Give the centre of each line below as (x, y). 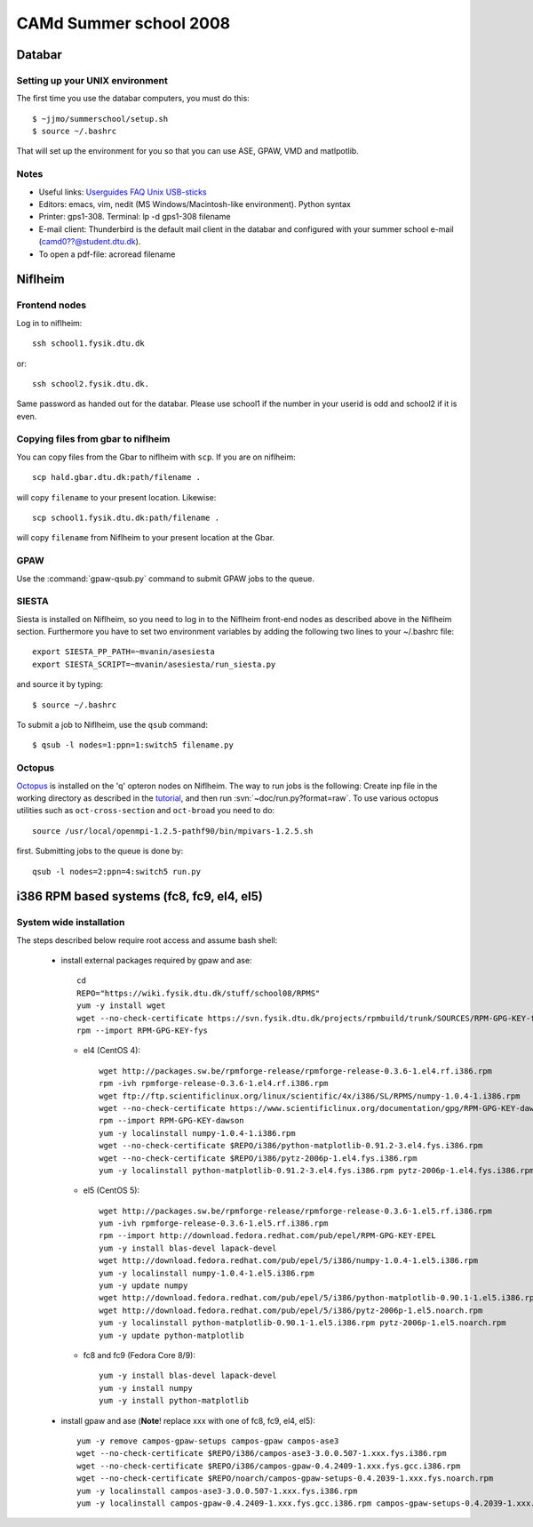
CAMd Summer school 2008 (123, 23)
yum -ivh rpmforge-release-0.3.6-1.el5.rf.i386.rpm (214, 1223)
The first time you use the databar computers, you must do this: (133, 99)
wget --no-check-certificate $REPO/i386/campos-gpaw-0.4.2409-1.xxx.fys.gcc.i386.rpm (269, 1466)
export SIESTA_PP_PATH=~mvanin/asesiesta (123, 652)
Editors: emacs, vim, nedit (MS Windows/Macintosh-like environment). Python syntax (195, 204)
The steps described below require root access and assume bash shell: (147, 940)
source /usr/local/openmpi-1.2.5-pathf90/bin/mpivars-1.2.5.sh (173, 831)
